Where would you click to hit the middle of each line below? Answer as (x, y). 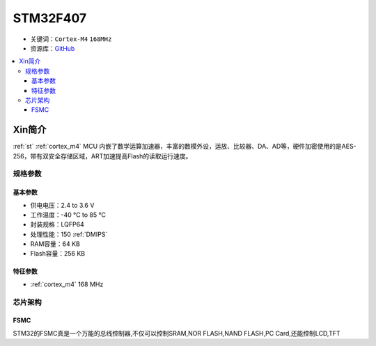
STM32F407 (50, 18)
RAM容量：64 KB (55, 244)
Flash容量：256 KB (58, 254)
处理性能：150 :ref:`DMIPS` (69, 234)
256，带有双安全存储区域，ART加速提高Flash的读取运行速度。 (102, 156)
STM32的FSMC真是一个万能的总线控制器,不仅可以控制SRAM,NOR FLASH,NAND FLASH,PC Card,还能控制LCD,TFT (177, 333)
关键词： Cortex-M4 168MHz (71, 39)
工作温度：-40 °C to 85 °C (68, 215)
